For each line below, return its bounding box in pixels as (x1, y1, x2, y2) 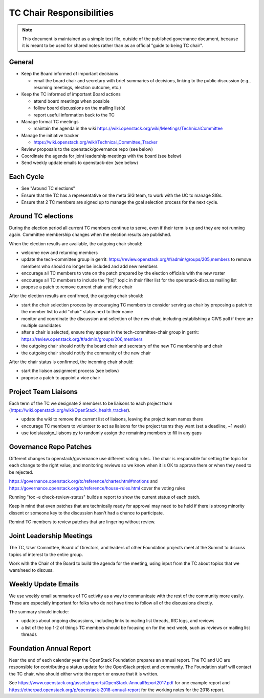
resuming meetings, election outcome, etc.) (33, 85, 122, 91)
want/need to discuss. (9, 567, 54, 573)
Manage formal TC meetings (21, 118, 79, 124)
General (9, 58, 34, 66)
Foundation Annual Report (9, 644, 91, 652)
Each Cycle (9, 173, 44, 181)
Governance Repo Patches (9, 443, 92, 451)
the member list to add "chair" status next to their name (21, 309, 133, 315)
